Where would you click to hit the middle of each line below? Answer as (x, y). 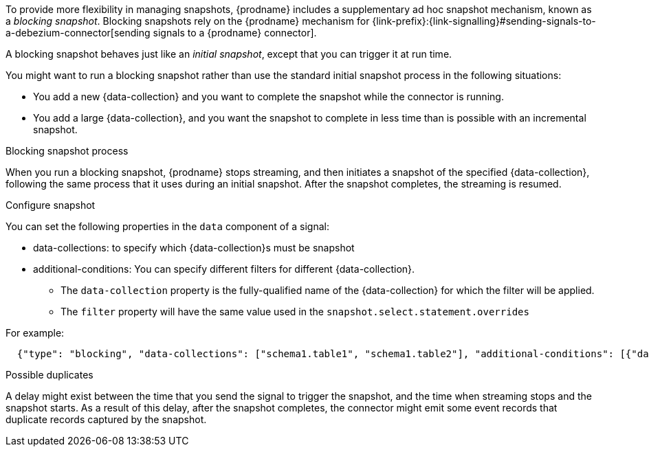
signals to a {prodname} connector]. (235, 33)
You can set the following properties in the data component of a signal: (167, 226)
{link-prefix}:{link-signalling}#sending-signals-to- (484, 21)
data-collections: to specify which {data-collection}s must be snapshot (194, 248)
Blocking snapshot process (67, 151)
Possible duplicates (49, 375)
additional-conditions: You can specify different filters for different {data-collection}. (224, 269)
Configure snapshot (51, 205)
